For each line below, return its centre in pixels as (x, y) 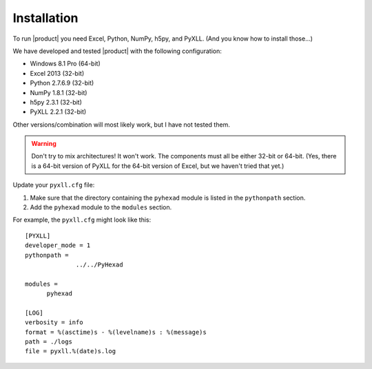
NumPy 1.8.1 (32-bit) (59, 92)
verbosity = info (54, 323)
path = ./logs (49, 342)
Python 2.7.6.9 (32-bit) (62, 83)
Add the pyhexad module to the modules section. (101, 207)
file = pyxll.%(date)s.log (71, 351)
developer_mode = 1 (58, 245)
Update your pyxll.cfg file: (54, 185)
